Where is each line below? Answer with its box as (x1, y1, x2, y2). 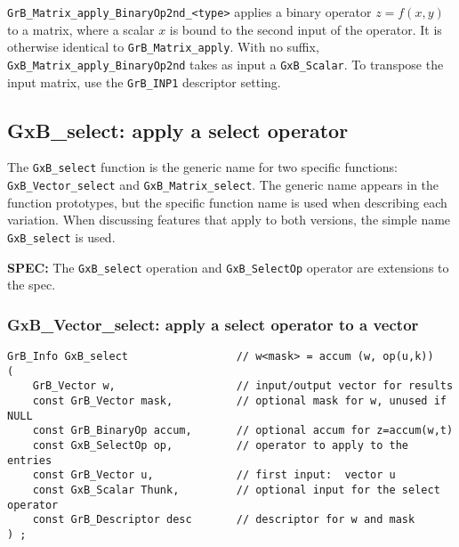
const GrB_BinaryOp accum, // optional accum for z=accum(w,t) (32, 424, 454, 437)
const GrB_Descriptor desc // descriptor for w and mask (32, 513, 415, 527)
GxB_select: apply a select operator (7, 116, 349, 143)
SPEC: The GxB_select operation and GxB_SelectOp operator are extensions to (7, 257, 449, 276)
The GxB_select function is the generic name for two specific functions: (7, 158, 399, 176)
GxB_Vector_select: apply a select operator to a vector (7, 313, 419, 335)
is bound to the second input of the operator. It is (169, 20, 442, 38)
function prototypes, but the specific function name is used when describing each (7, 192, 447, 211)
